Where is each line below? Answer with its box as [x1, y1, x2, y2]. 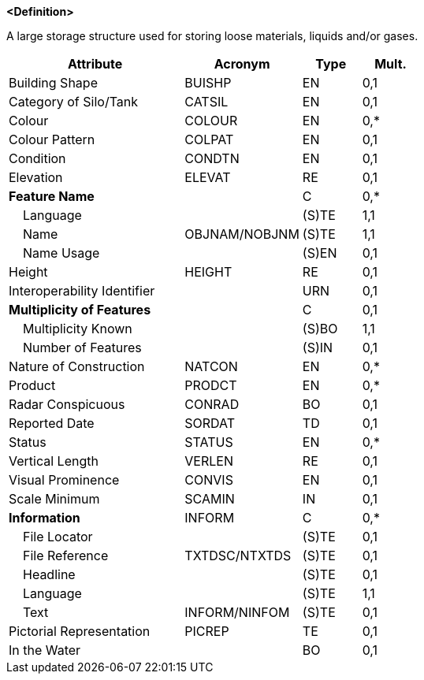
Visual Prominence [9, 472, 120, 488]
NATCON [184, 359, 238, 374]
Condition [9, 150, 66, 166]
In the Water [9, 642, 81, 658]
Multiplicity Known [23, 321, 132, 336]
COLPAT [184, 132, 234, 147]
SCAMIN [184, 491, 235, 507]
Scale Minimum [9, 491, 100, 507]
